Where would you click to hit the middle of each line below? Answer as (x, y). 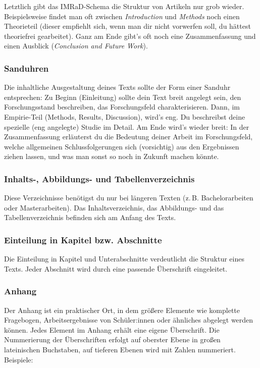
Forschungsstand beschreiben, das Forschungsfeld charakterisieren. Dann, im (122, 107)
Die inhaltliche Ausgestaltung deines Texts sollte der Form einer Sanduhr (117, 87)
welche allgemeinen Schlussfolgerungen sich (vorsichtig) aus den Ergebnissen (122, 146)
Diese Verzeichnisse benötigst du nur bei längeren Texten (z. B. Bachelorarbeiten (129, 198)
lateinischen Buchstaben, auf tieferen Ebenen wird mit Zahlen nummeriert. (120, 349)
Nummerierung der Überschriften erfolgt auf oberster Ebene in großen (112, 339)
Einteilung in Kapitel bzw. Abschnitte (83, 240)
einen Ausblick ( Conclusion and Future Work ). (76, 46)
